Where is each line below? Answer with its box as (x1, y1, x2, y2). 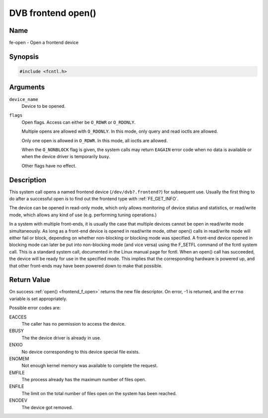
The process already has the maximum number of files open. (21, 377, 146, 383)
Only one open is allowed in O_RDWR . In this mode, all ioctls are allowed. (21, 137, 168, 144)
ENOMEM (9, 355, 29, 361)
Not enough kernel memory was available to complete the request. (21, 363, 158, 369)
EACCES (9, 314, 27, 320)
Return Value (9, 276, 51, 284)
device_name (9, 96, 38, 102)
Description (9, 175, 47, 184)
